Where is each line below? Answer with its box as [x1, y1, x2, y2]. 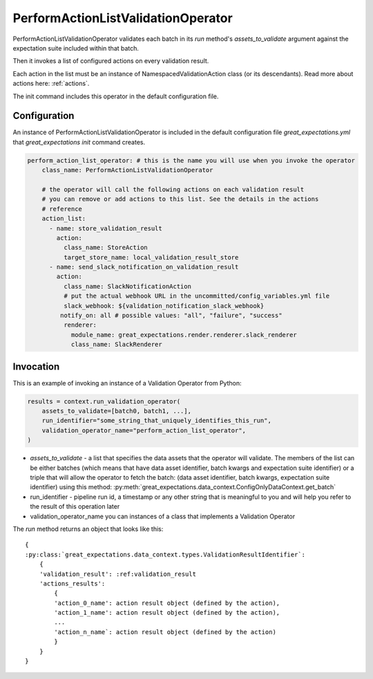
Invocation [12, 361, 60, 372]
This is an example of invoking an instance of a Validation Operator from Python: [12, 379, 242, 387]
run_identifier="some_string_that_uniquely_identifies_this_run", [41, 417, 272, 425]
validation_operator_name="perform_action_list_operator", [41, 426, 247, 434]
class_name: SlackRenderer [70, 341, 162, 349]
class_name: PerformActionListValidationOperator [41, 166, 213, 174]
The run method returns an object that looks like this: [12, 525, 164, 533]
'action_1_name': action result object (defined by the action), [54, 609, 280, 617]
